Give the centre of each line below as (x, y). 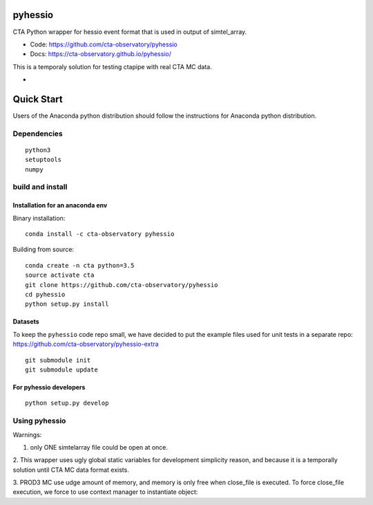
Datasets (26, 322)
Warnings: (27, 434)
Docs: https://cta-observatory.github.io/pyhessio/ (101, 54)
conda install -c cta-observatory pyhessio (100, 234)
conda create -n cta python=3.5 (80, 265)
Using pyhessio (39, 421)
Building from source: (44, 250)
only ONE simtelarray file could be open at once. (99, 447)
